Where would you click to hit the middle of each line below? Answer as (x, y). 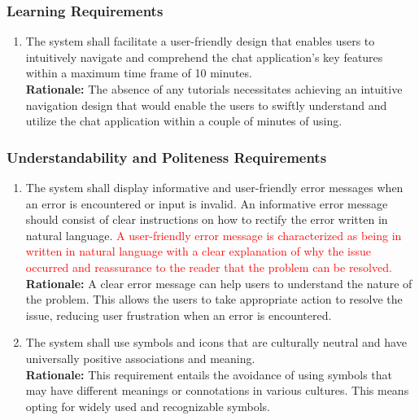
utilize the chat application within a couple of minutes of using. (184, 121)
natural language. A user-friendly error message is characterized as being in (214, 235)
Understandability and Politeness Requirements (167, 157)
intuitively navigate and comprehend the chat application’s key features (204, 57)
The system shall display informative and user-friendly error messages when (214, 187)
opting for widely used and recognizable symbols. (148, 406)
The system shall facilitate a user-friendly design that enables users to (200, 41)
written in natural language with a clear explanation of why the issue (198, 251)
